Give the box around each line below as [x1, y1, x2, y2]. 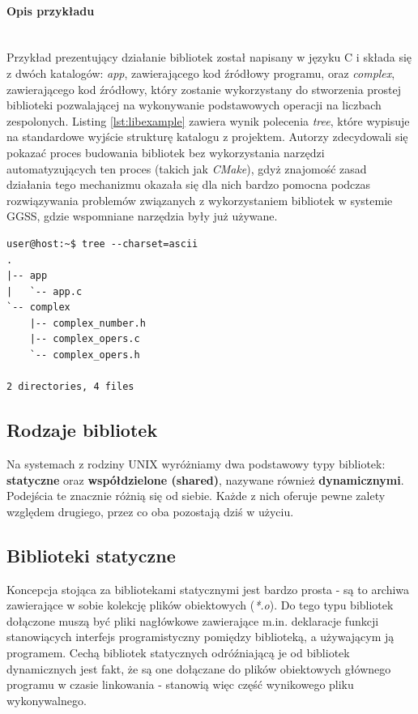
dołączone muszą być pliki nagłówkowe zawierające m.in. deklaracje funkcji [6, 612, 379, 629]
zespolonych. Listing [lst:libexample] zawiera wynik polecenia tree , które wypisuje [6, 112, 410, 129]
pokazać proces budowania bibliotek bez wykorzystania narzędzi [6, 143, 325, 160]
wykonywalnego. [6, 691, 87, 708]
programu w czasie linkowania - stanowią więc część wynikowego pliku [6, 676, 354, 693]
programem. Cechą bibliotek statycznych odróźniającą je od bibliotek [6, 644, 350, 661]
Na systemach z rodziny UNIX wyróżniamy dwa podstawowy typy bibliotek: [6, 455, 386, 472]
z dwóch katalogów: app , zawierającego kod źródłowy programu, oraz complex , [6, 64, 395, 81]
